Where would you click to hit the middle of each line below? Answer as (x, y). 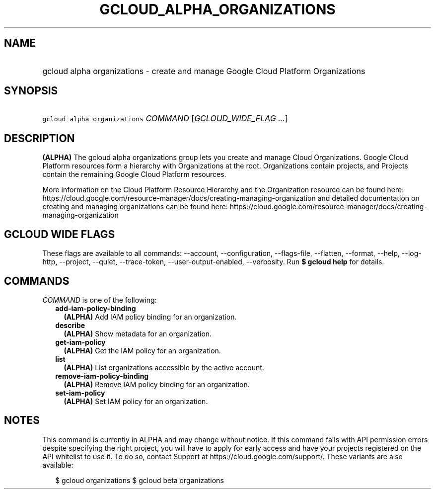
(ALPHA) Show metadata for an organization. (138, 333)
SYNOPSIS (31, 91)
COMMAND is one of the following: (100, 300)
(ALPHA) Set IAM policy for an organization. (136, 401)
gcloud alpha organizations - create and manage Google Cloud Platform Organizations (204, 71)
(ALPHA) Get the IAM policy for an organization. (142, 350)
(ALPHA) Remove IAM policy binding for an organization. (157, 384)
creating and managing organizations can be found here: (135, 207)
